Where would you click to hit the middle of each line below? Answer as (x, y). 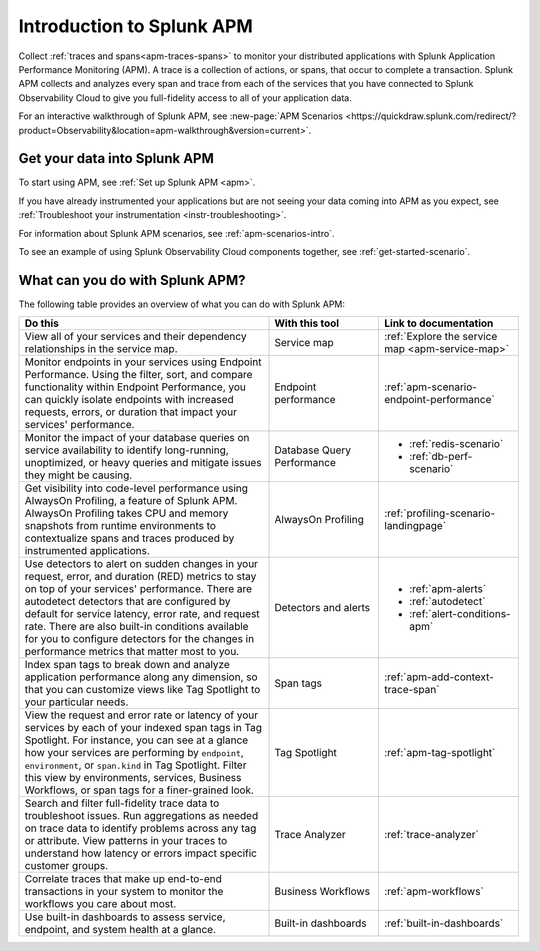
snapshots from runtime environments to (120, 526)
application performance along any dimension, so (141, 677)
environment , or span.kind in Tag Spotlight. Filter (135, 765)
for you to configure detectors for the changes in (139, 639)
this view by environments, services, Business (133, 778)
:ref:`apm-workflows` (434, 892)
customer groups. (66, 866)
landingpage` (415, 526)
